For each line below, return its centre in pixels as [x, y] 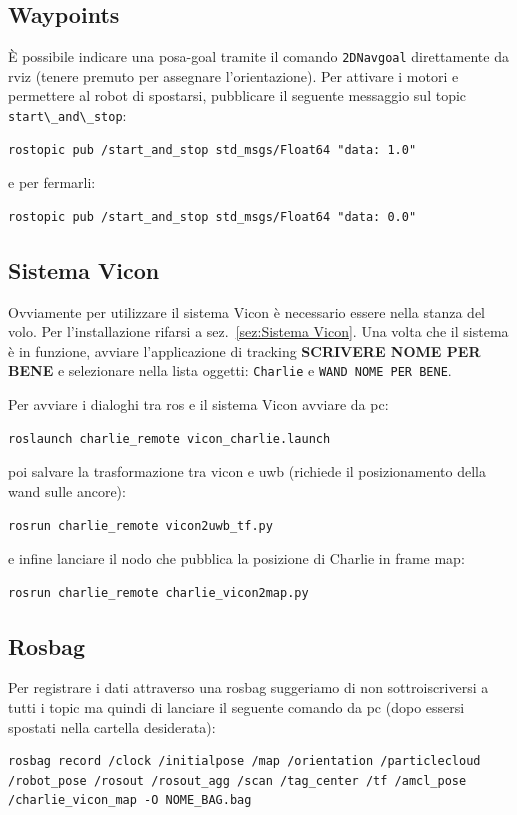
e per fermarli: [52, 182]
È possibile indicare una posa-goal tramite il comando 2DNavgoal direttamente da [258, 56]
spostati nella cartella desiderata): [112, 726]
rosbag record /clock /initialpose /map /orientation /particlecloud [244, 761]
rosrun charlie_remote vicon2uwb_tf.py [140, 525]
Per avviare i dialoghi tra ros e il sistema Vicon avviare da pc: [198, 404]
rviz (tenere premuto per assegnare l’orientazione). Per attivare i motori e [233, 75]
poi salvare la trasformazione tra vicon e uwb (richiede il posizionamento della [247, 471]
